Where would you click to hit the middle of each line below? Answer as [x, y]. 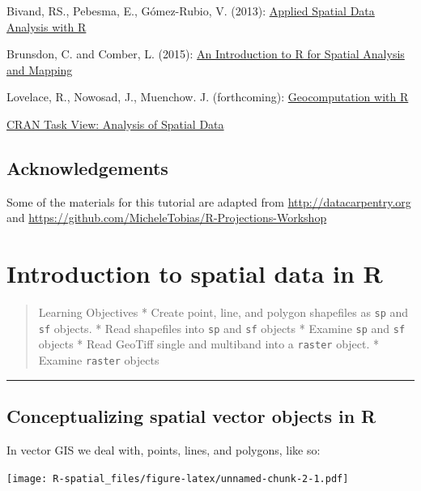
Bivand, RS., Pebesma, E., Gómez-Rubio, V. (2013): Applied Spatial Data [191, 11]
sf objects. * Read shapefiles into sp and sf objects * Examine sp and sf [222, 328]
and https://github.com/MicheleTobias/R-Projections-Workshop [167, 218]
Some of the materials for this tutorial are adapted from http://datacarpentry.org [209, 201]
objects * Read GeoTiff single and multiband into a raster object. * [209, 344]
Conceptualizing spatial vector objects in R [191, 416]
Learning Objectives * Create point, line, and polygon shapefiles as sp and [223, 312]
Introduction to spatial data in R [195, 273]
